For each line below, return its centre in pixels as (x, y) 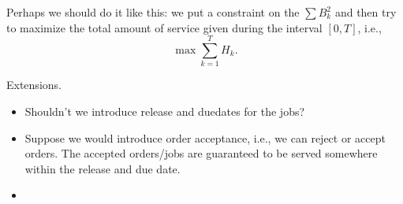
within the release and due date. (103, 168)
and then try (366, 12)
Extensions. (34, 85)
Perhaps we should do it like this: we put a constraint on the (153, 12)
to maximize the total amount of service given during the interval (164, 27)
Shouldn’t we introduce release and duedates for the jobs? (165, 111)
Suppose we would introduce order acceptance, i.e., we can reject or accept (205, 137)
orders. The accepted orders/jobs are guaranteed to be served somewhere (201, 153)
